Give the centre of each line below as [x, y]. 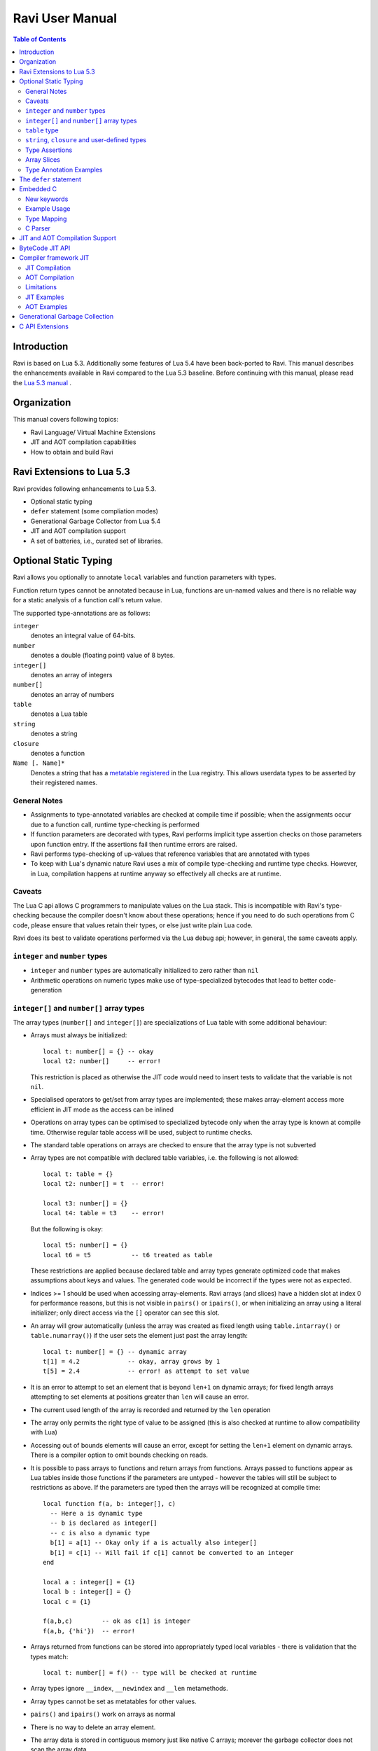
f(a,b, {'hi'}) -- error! [89, 1631]
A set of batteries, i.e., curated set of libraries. [97, 541]
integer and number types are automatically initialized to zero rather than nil [145, 971]
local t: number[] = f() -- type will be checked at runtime [150, 1673]
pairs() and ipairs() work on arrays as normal [103, 1714]
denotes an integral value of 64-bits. [83, 636]
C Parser [38, 228]
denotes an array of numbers [72, 694]
